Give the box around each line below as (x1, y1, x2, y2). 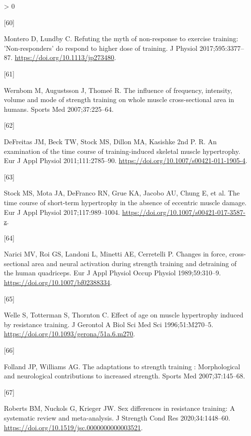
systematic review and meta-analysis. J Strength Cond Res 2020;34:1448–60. (4, 413, 230, 422)
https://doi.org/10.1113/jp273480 (15, 52, 115, 62)
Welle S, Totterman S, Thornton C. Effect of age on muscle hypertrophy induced (4, 310, 244, 320)
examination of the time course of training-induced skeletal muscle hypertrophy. (4, 146, 240, 156)
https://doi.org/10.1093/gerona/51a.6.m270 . (4, 329, 135, 339)
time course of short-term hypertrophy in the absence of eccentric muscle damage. (4, 197, 247, 207)
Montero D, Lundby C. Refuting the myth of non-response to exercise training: (4, 33, 238, 44)
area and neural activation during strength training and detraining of (31, 258, 237, 268)
